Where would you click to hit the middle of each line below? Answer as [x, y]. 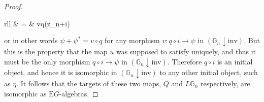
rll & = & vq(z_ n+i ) [37, 23]
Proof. [13, 6]
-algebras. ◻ [79, 93]
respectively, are [225, 83]
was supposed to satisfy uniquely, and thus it [186, 51]
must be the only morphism [47, 61]
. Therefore [185, 61]
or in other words [31, 40]
